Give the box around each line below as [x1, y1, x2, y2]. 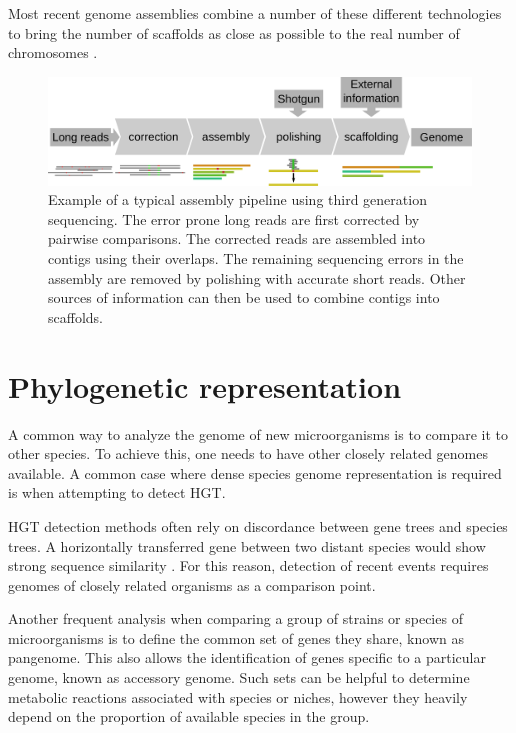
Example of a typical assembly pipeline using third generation [48, 189, 427, 210]
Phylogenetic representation [8, 365, 402, 406]
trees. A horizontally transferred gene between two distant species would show [8, 535, 486, 556]
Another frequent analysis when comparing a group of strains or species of [8, 608, 463, 629]
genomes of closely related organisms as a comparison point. [8, 574, 376, 595]
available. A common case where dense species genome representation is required [8, 462, 502, 483]
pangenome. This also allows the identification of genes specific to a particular [8, 647, 487, 668]
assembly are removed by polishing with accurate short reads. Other [48, 267, 466, 288]
